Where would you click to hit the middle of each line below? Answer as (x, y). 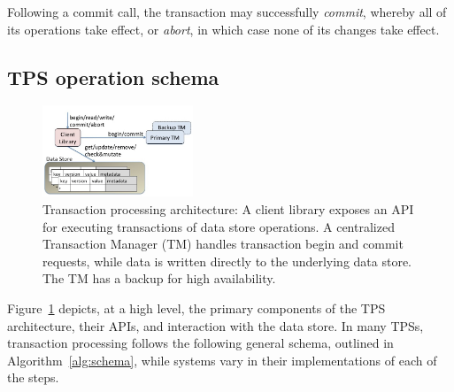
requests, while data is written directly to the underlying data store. (227, 261)
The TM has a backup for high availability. (159, 278)
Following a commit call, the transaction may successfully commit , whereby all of (227, 12)
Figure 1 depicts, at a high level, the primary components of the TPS (196, 308)
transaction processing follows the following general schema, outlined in (200, 343)
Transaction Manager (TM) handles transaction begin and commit (223, 244)
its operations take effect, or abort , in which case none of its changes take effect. (223, 29)
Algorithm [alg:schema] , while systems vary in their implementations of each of (222, 360)
